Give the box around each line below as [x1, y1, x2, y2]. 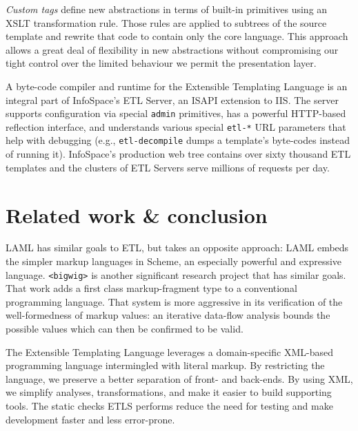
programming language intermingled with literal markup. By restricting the [6, 358, 325, 372]
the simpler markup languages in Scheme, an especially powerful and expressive [6, 254, 342, 269]
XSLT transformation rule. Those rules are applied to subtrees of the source [6, 15, 327, 30]
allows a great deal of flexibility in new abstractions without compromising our [6, 42, 339, 56]
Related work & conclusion [6, 200, 268, 229]
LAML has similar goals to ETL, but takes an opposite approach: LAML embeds [6, 240, 349, 255]
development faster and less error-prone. [6, 412, 175, 426]
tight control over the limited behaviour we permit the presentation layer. [6, 56, 317, 70]
